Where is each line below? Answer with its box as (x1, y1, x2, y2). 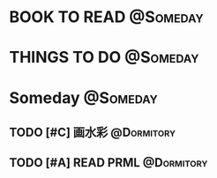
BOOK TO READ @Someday (9, 7, 205, 27)
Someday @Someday (9, 87, 159, 108)
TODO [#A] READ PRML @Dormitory (9, 155, 208, 170)
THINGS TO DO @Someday (9, 48, 199, 68)
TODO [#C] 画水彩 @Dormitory (9, 124, 176, 139)
